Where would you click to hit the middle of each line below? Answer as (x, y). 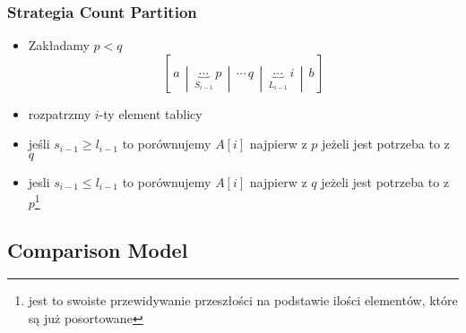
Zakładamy (59, 45)
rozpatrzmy (60, 113)
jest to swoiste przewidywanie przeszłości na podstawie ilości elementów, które (243, 300)
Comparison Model (98, 249)
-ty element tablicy (151, 113)
